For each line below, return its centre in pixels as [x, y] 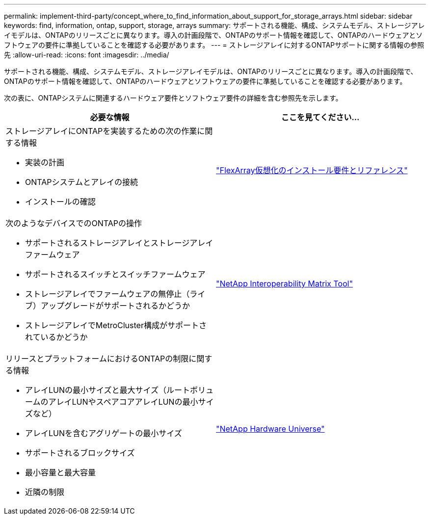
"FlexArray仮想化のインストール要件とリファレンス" [312, 170]
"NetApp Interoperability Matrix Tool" [284, 284]
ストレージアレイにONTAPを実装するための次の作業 [101, 131]
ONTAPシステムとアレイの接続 [82, 182]
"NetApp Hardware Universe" [270, 429]
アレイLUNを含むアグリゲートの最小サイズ [104, 433]
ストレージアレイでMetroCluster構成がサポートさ [116, 325]
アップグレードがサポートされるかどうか [116, 306]
